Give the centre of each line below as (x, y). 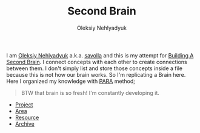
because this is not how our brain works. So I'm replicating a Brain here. (96, 74)
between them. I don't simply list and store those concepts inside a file (95, 68)
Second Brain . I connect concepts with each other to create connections (97, 62)
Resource (27, 117)
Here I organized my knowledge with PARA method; (71, 81)
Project (24, 105)
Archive (25, 124)
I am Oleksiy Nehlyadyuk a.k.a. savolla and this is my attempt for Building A (100, 55)
